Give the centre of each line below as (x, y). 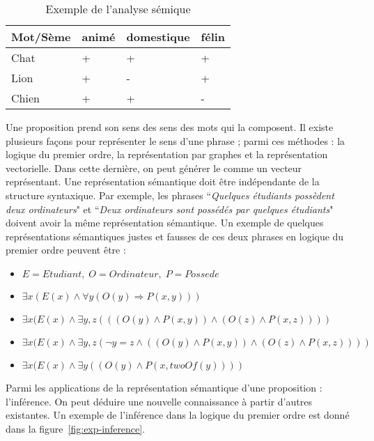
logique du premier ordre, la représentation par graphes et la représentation (167, 154)
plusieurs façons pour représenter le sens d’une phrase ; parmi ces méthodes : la (176, 140)
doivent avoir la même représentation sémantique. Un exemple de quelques (165, 223)
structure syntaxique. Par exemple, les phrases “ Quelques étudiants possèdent (170, 195)
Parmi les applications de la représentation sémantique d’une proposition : (164, 387)
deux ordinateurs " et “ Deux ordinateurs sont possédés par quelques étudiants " (170, 209)
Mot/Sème (41, 37)
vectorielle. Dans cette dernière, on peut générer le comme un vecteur (154, 168)
